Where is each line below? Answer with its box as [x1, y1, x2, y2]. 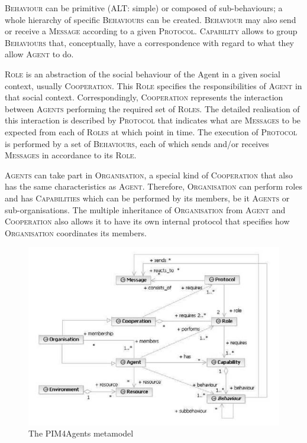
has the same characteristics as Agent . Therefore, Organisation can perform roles [5, 180, 302, 193]
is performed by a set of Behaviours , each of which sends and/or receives [5, 137, 269, 149]
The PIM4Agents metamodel [28, 427, 134, 439]
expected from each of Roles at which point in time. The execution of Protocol [5, 125, 298, 138]
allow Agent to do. [5, 48, 74, 60]
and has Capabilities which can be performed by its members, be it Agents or [5, 191, 290, 204]
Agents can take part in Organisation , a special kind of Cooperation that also [5, 168, 293, 181]
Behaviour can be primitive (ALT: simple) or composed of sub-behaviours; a [5, 2, 283, 14]
